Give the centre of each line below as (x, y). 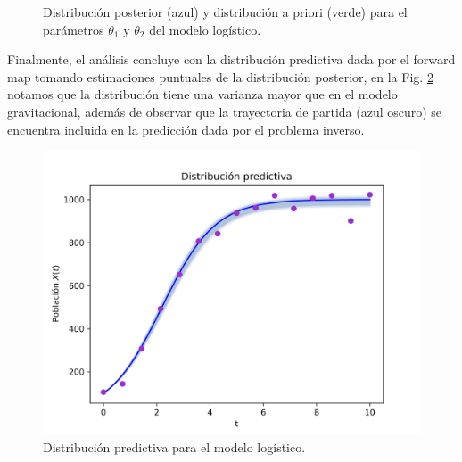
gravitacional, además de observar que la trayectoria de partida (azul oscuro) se (225, 111)
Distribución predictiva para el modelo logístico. (174, 446)
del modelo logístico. (205, 29)
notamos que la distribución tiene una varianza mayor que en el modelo (202, 94)
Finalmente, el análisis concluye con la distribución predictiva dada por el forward (231, 59)
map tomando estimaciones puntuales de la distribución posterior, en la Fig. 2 (220, 76)
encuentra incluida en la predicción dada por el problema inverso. (186, 129)
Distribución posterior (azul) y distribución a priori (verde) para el (225, 12)
